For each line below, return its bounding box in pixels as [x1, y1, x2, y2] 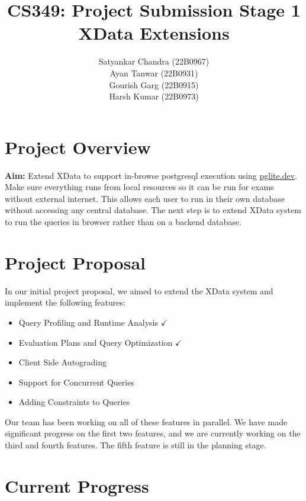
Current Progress [5, 473, 149, 497]
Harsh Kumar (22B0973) [109, 90, 199, 102]
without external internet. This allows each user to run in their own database [5, 192, 285, 204]
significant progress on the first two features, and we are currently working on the [5, 427, 301, 439]
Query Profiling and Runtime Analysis [18, 316, 158, 328]
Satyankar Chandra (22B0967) [98, 55, 210, 68]
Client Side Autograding [18, 356, 107, 368]
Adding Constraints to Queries [18, 396, 130, 408]
